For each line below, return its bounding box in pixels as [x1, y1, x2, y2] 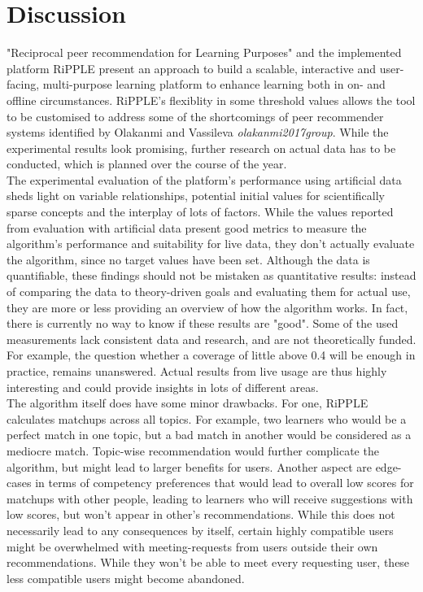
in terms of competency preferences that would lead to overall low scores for [35, 474, 414, 491]
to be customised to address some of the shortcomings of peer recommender [7, 107, 384, 124]
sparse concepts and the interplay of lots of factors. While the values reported [7, 203, 394, 220]
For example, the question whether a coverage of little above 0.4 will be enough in [7, 346, 416, 363]
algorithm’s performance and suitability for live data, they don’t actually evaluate [7, 235, 415, 252]
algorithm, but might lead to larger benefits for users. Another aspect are [7, 458, 372, 475]
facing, [7, 76, 40, 93]
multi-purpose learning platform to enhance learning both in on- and [42, 76, 386, 93]
